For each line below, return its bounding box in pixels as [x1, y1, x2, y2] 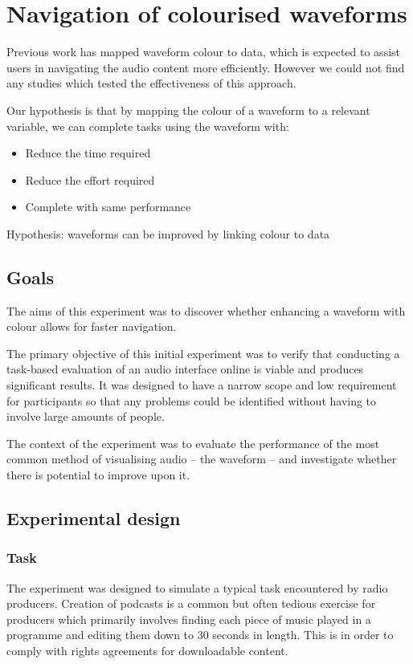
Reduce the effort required [25, 171, 155, 188]
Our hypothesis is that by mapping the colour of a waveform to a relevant [6, 101, 370, 118]
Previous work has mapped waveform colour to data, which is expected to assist [6, 43, 400, 60]
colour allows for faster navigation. [6, 318, 177, 335]
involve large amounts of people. [6, 408, 165, 425]
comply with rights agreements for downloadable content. [6, 642, 288, 658]
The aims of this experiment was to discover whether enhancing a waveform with [6, 302, 406, 319]
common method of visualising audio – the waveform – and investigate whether [6, 450, 397, 467]
